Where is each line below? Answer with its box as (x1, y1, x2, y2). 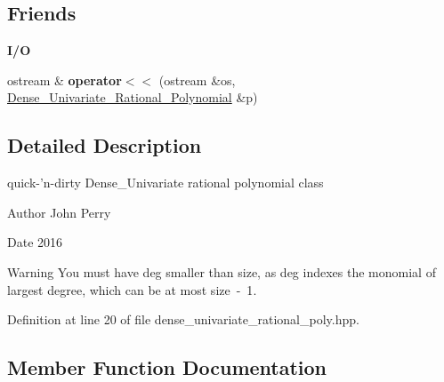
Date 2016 (7, 233, 63, 251)
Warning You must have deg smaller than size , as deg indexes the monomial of (7, 262, 436, 281)
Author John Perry (7, 203, 111, 221)
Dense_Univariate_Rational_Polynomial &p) (7, 88, 258, 107)
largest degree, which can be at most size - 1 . (7, 280, 257, 298)
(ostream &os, (158, 70, 236, 89)
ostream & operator (7, 70, 122, 89)
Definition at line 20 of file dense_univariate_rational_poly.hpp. (7, 310, 359, 329)
